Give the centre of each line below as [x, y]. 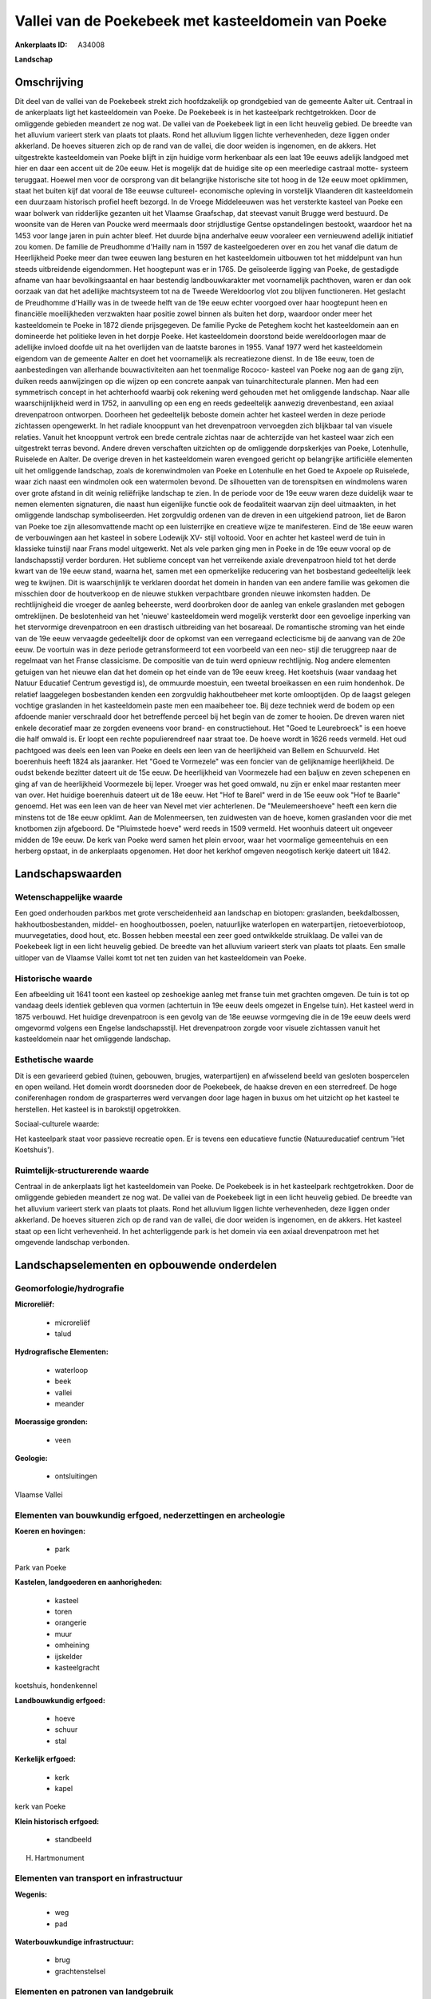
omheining [72, 1645]
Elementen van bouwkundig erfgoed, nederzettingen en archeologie [150, 1515]
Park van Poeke [41, 1567]
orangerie [71, 1622]
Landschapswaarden [68, 874]
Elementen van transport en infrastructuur [99, 1878]
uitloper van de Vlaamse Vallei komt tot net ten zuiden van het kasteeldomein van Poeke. [160, 958]
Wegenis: [31, 1894]
